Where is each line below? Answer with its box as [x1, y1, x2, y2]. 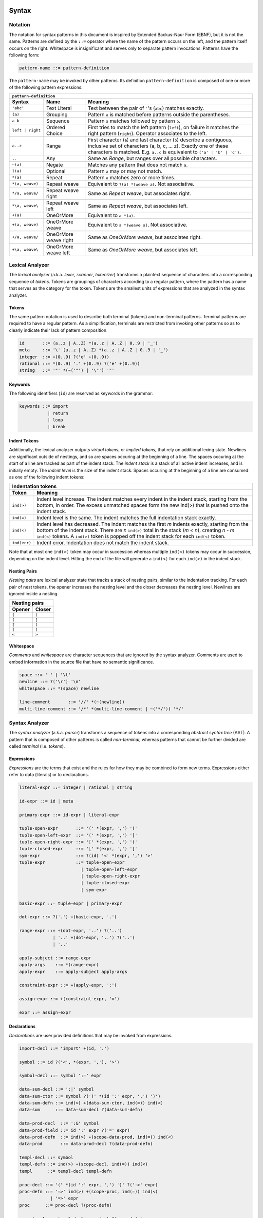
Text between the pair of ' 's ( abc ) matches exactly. [88, 105, 204, 112]
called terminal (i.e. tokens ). [9, 743, 65, 749]
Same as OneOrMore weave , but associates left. [88, 246, 199, 253]
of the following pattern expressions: [9, 84, 83, 90]
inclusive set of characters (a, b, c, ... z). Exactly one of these [88, 142, 228, 149]
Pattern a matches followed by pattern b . [88, 117, 181, 124]
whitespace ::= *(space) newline [19, 685, 99, 691]
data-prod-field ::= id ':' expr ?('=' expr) [19, 1127, 130, 1133]
